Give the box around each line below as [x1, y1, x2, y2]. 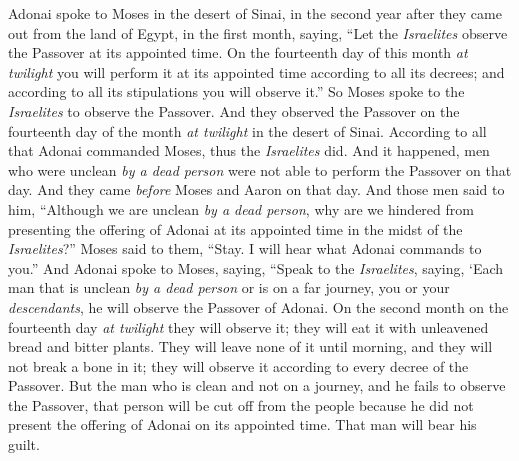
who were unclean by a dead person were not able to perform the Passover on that [8, 159, 512, 180]
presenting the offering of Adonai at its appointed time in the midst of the [8, 218, 463, 239]
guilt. [8, 434, 40, 455]
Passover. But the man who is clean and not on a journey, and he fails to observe [8, 375, 506, 396]
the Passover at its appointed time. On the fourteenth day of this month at [8, 42, 468, 63]
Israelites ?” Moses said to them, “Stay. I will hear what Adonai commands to [8, 238, 482, 259]
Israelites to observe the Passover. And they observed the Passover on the [8, 100, 460, 121]
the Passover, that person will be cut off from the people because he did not [8, 394, 474, 415]
